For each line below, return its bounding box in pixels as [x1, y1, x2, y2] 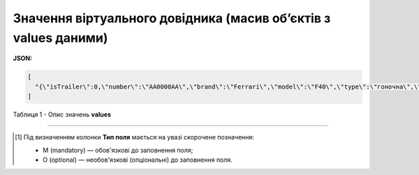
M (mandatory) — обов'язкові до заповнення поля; [43, 146, 193, 154]
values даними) [13, 30, 108, 45]
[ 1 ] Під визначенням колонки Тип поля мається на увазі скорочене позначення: [15, 133, 255, 142]
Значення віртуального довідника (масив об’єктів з [13, 10, 331, 26]
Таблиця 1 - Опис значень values [13, 110, 112, 119]
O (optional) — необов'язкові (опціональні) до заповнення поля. [43, 155, 233, 164]
